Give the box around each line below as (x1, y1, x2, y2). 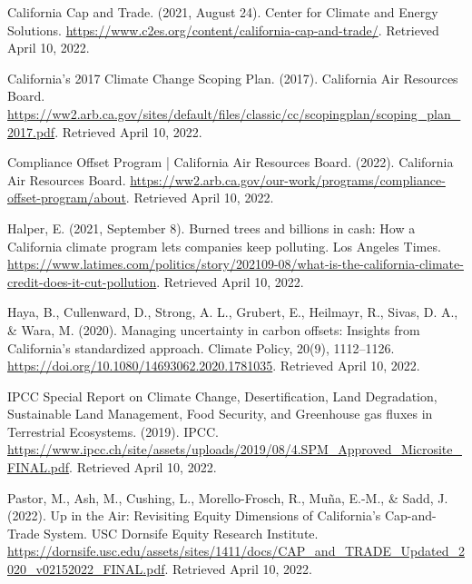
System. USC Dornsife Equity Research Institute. (44, 523, 319, 542)
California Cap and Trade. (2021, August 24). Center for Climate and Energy (7, 3, 438, 21)
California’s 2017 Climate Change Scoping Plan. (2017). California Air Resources (7, 68, 458, 87)
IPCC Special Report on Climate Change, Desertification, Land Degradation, (7, 386, 438, 405)
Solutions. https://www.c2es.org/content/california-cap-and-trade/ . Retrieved (7, 20, 439, 39)
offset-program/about (7, 188, 126, 207)
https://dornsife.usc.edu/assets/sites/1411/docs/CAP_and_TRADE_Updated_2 (7, 541, 465, 560)
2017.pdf (7, 122, 55, 141)
